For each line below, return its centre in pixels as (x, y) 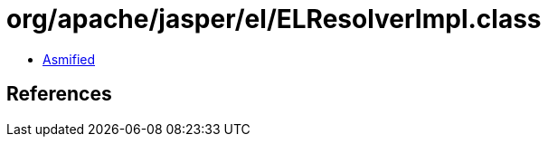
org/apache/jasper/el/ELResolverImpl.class (274, 19)
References (59, 94)
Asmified (69, 59)
